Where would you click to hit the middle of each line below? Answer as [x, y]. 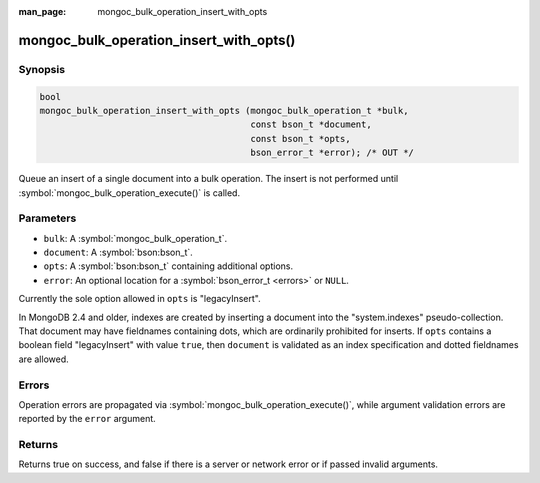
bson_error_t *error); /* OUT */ [332, 153]
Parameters [47, 218]
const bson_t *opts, [300, 138]
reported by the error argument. [87, 419]
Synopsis [41, 69]
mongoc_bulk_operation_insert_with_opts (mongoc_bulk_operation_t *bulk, [224, 110]
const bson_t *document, [311, 124]
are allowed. [43, 359]
